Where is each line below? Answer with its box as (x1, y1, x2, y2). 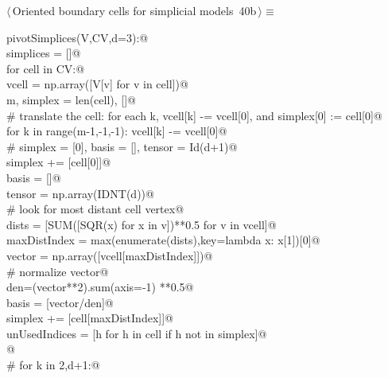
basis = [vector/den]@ (6, 294, 114, 310)
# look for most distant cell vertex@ (6, 201, 184, 217)
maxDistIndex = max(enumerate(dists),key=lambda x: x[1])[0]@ (6, 232, 320, 248)
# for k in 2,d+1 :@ (6, 357, 100, 373)
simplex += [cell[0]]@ (6, 154, 111, 170)
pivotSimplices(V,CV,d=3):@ (6, 29, 149, 45)
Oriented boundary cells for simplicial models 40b (12, 2, 257, 18)
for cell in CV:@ (6, 60, 85, 76)
